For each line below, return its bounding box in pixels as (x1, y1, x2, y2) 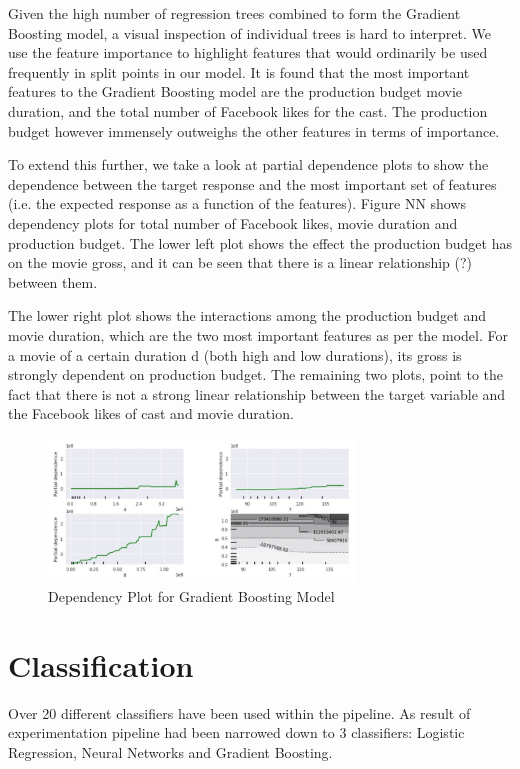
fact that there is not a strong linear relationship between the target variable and (8, 383, 506, 404)
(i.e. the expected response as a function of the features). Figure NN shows (8, 193, 467, 214)
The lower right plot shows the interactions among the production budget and (8, 305, 486, 326)
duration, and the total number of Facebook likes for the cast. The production (8, 100, 488, 121)
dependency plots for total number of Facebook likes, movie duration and (8, 212, 458, 233)
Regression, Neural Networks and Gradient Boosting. (8, 741, 333, 762)
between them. (8, 271, 98, 292)
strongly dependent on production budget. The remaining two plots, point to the (8, 364, 503, 385)
